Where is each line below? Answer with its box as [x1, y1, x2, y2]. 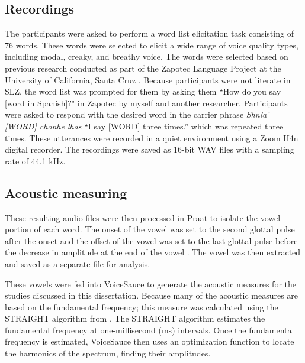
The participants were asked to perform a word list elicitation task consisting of [5, 27, 294, 40]
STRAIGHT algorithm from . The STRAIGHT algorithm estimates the [5, 312, 265, 325]
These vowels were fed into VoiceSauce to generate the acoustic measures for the [5, 277, 296, 290]
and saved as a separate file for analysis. [5, 257, 150, 270]
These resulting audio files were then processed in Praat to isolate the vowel [5, 211, 281, 223]
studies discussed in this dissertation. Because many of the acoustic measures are [5, 289, 298, 302]
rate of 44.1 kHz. [5, 154, 66, 167]
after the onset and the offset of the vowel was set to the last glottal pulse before [5, 234, 298, 247]
